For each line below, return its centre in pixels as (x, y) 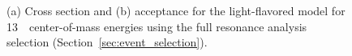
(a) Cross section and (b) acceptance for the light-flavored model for (176, 10)
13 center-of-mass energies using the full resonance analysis (157, 26)
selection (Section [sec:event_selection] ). (107, 42)
